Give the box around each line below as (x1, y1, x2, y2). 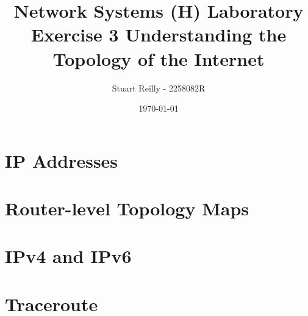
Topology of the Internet (52, 46, 265, 71)
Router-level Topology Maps (5, 196, 249, 221)
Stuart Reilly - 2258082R (112, 81, 206, 94)
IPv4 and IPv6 (5, 243, 132, 268)
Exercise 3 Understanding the (30, 22, 287, 47)
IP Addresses (5, 148, 118, 173)
